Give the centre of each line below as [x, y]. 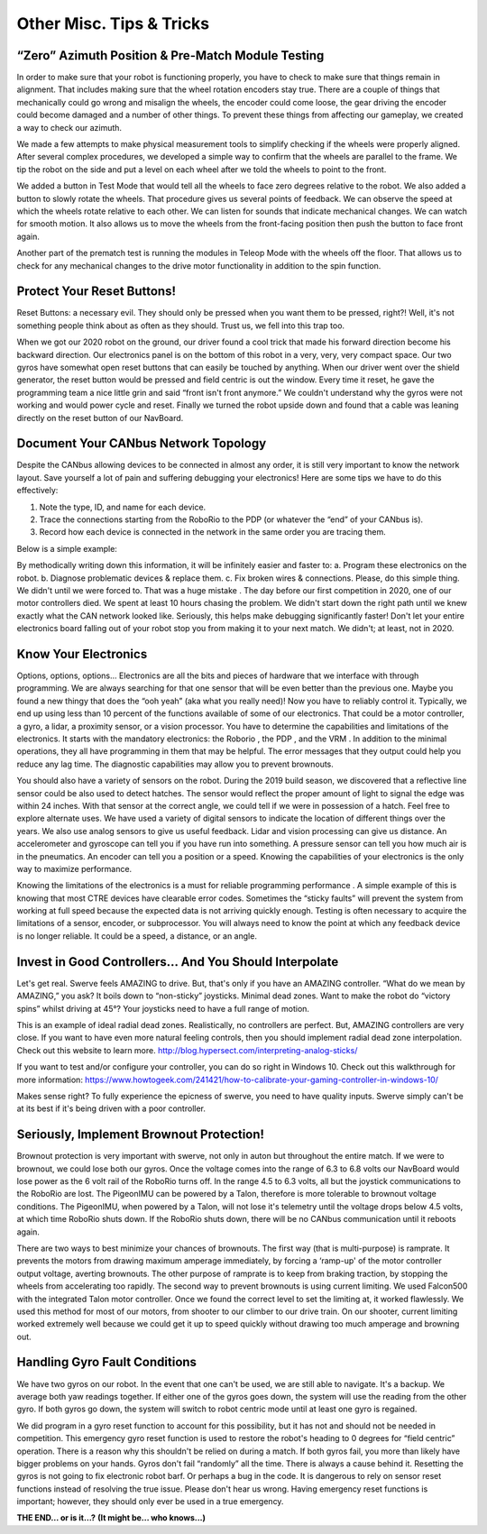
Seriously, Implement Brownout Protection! [141, 1135]
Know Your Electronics [82, 654]
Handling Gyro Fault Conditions [107, 1362]
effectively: [37, 491]
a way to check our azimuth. [69, 127]
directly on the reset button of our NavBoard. [100, 418]
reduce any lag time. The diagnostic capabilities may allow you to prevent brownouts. [175, 764]
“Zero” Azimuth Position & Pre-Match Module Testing [170, 55]
